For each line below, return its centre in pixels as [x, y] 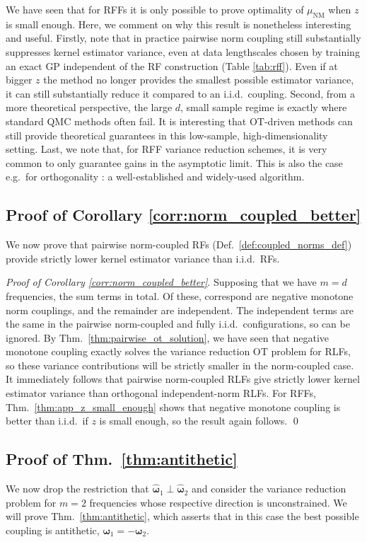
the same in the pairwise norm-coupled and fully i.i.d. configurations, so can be [178, 324]
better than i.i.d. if [47, 421]
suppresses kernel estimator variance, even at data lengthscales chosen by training [183, 51]
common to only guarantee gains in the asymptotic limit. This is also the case [174, 162]
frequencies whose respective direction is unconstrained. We [218, 502]
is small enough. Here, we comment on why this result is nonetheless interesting [179, 24]
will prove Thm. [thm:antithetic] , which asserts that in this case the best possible [182, 516]
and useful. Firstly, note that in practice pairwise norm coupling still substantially [183, 38]
